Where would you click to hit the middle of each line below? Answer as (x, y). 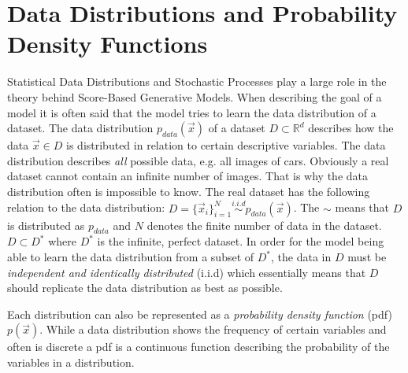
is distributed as (46, 225)
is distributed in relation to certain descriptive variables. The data (226, 145)
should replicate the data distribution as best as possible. (145, 288)
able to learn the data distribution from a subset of (131, 257)
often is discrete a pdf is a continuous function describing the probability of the (198, 347)
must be (367, 257)
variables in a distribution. (71, 362)
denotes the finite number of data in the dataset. (264, 225)
